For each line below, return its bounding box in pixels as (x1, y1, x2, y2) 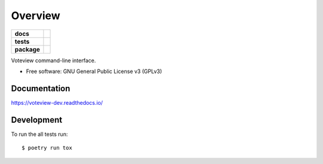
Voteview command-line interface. (11, 57, 96, 64)
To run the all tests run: (11, 130, 68, 138)
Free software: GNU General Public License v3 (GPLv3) (26, 68, 163, 75)
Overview (11, 9, 60, 22)
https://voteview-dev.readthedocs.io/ (11, 99, 103, 106)
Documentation (11, 83, 71, 93)
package (14, 45, 40, 53)
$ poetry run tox (22, 144, 72, 151)
